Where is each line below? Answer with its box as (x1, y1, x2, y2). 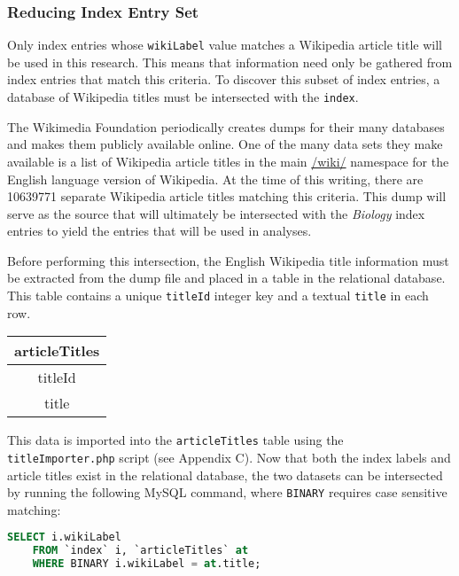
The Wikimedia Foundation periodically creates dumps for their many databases (7, 117, 445, 136)
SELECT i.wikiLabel (7, 531, 121, 544)
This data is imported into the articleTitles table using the (7, 431, 344, 449)
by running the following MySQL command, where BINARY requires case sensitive (7, 483, 447, 502)
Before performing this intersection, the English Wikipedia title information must (7, 251, 449, 269)
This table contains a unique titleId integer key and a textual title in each (7, 286, 429, 305)
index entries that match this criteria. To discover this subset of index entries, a (7, 70, 440, 89)
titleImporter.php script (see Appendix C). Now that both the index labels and (7, 448, 451, 466)
